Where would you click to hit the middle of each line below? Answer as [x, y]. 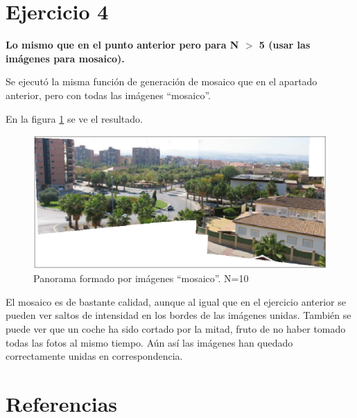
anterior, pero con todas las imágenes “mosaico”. [108, 95]
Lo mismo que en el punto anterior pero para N [122, 45]
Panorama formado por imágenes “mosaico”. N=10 [141, 278]
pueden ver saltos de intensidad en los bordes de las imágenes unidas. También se [178, 315]
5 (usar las [285, 45]
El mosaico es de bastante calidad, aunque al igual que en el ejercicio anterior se [176, 301]
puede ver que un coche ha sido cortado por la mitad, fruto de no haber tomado [176, 329]
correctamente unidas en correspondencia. [94, 356]
